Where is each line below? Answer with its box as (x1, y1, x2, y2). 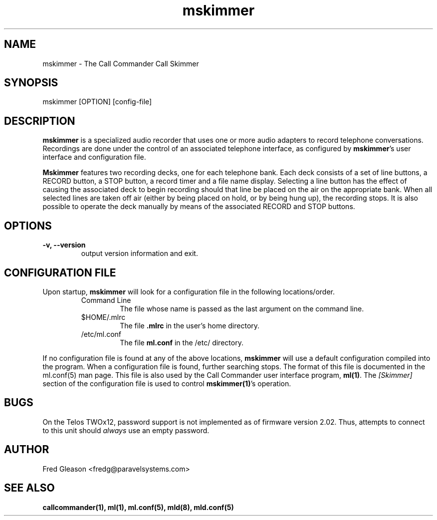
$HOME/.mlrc (81, 312, 126, 321)
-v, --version (42, 241, 86, 250)
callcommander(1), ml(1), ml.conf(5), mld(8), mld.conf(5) (42, 503, 234, 512)
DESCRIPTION (4, 114, 75, 127)
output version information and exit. (81, 249, 198, 258)
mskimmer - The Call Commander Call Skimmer (42, 59, 199, 68)
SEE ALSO (4, 482, 55, 495)
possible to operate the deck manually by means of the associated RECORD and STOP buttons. (42, 202, 355, 211)
